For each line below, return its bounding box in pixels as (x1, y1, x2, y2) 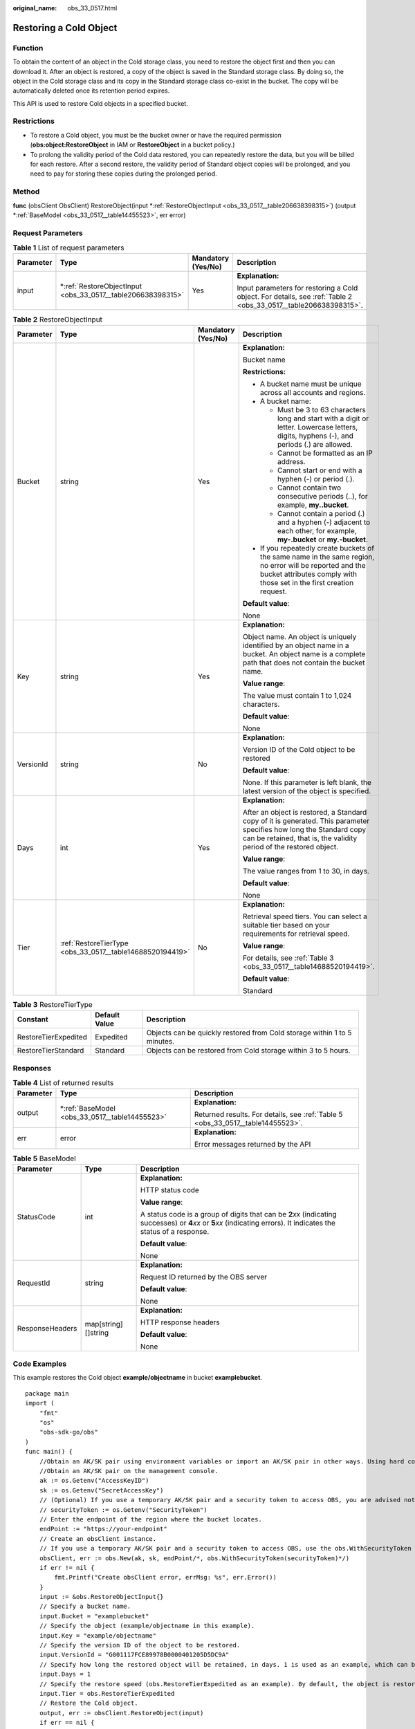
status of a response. (140, 1226, 210, 1236)
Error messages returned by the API (194, 1140, 311, 1149)
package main (25, 1389, 69, 1397)
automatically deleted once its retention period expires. (12, 86, 170, 95)
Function (12, 43, 44, 53)
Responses (12, 1063, 52, 1073)
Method (12, 187, 40, 196)
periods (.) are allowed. (277, 439, 353, 449)
